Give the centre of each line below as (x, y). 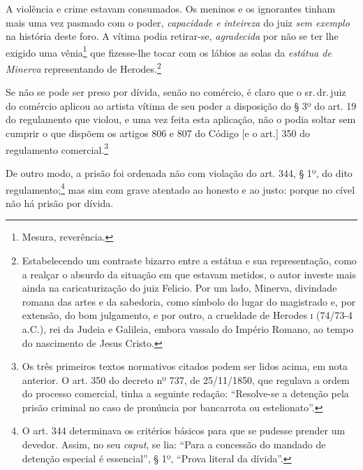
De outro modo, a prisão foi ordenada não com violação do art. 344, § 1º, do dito (179, 172)
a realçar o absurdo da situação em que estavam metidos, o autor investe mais (189, 274)
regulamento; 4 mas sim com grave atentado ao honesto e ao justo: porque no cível (180, 188)
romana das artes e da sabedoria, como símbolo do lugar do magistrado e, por (189, 301)
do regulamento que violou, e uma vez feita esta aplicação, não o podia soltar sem (181, 119)
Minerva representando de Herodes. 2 (83, 67)
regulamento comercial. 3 (57, 148)
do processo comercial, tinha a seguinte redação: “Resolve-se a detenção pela (185, 393)
